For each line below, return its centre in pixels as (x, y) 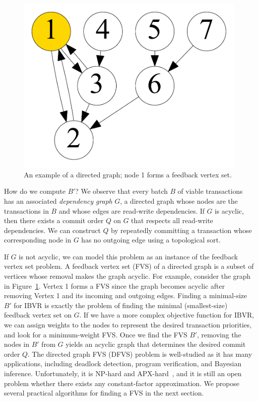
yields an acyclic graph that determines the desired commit (156, 344)
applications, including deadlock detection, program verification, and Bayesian (123, 363)
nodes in (17, 344)
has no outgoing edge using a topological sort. (151, 240)
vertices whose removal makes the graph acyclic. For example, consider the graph (127, 276)
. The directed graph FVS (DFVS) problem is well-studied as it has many (140, 354)
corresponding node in (38, 240)
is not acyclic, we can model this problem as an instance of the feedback (128, 256)
